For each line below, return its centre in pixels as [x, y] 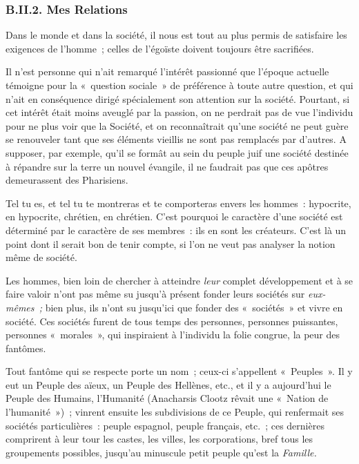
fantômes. [26, 348]
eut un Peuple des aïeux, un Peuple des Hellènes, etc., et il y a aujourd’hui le [168, 384]
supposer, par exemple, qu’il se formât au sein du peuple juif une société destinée [177, 152]
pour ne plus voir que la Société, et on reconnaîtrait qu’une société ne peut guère [177, 125]
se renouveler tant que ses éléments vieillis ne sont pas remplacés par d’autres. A [176, 139]
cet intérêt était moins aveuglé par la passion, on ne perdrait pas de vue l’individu [179, 112]
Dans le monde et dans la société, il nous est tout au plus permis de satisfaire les [176, 35]
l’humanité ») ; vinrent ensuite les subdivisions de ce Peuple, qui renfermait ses [175, 412]
